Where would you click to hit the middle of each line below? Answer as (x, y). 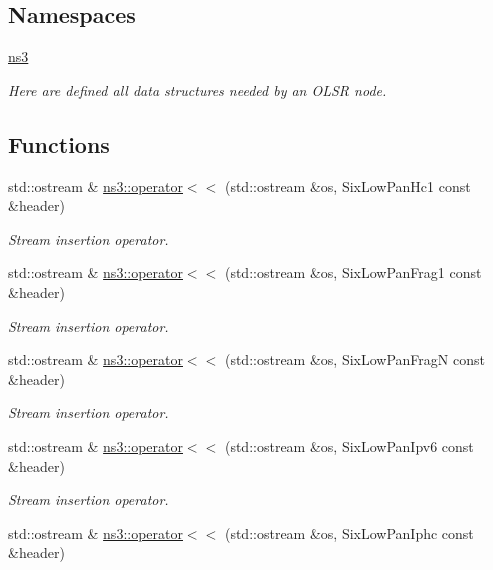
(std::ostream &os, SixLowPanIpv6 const (349, 445)
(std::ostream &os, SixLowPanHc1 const (347, 185)
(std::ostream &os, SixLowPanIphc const (349, 532)
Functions (59, 143)
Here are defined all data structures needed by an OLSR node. (197, 89)
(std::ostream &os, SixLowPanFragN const (354, 359)
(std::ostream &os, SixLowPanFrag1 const (353, 272)
